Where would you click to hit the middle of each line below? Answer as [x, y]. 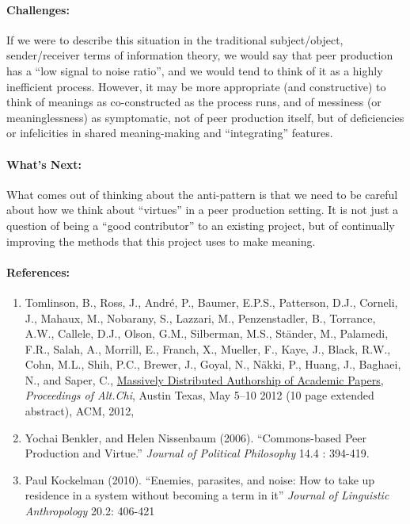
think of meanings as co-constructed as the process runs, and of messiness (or [194, 102]
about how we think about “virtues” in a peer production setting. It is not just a [203, 210]
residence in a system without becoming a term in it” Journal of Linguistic [207, 495]
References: [38, 272]
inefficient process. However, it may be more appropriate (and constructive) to [196, 86]
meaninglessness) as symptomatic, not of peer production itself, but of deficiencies [205, 117]
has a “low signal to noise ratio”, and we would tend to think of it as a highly [195, 70]
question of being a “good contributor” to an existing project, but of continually [201, 225]
